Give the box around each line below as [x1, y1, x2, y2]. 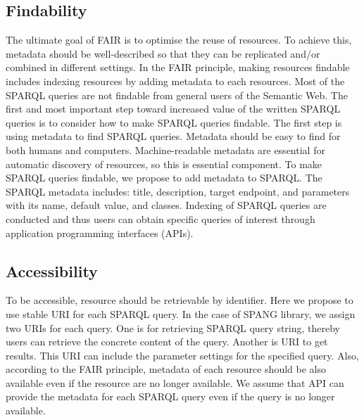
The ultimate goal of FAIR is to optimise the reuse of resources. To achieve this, [6, 32, 352, 47]
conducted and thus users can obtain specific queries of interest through [6, 211, 315, 226]
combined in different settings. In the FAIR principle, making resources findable [6, 60, 350, 75]
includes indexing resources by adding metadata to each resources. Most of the [6, 73, 345, 88]
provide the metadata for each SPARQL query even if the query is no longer [6, 389, 335, 404]
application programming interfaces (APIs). [6, 225, 194, 240]
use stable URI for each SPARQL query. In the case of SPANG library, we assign [6, 306, 356, 321]
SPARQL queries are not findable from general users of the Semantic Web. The [6, 87, 348, 102]
